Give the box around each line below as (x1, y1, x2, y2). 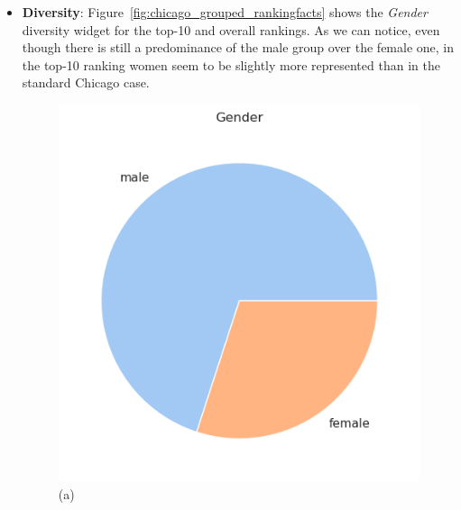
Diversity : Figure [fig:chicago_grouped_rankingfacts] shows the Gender (22, 3, 428, 21)
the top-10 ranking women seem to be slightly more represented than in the (22, 55, 440, 74)
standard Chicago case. (22, 73, 150, 92)
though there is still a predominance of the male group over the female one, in (22, 38, 455, 57)
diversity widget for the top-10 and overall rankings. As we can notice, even (22, 20, 440, 39)
